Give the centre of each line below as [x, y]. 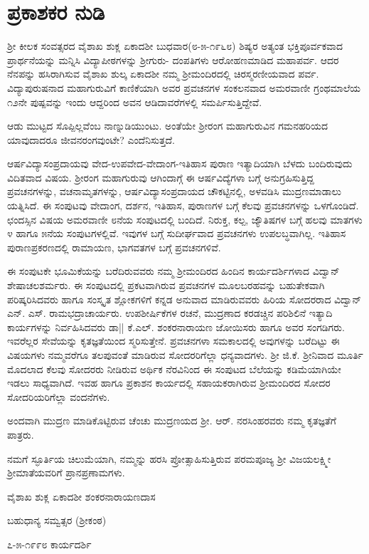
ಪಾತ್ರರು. [21, 434]
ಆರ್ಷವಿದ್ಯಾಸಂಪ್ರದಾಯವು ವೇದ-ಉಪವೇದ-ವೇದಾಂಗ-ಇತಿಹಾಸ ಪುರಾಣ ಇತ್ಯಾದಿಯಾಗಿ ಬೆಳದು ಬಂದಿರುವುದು [180, 163]
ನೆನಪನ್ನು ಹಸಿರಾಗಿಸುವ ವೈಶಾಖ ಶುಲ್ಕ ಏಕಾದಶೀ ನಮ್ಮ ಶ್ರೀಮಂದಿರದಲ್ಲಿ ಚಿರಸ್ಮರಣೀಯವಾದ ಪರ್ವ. [163, 74]
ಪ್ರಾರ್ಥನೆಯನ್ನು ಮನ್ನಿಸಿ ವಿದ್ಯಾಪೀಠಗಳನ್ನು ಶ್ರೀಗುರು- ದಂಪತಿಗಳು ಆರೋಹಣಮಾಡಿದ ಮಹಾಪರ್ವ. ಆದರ [173, 59]
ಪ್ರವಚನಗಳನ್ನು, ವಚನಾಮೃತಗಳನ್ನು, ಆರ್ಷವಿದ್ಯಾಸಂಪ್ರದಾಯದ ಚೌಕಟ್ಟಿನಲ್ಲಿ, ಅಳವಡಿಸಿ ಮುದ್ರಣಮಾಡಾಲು [175, 191]
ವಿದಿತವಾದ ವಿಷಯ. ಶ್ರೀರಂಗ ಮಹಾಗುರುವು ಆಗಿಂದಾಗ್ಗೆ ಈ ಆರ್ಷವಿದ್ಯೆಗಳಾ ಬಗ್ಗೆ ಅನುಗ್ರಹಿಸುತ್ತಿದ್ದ [161, 177]
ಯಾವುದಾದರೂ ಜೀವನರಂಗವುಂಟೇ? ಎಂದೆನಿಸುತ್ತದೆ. [91, 139]
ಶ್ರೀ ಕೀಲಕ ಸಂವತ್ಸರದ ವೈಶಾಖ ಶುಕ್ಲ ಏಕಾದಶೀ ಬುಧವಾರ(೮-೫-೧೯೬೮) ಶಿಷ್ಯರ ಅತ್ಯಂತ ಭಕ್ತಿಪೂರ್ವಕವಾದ [175, 46]
